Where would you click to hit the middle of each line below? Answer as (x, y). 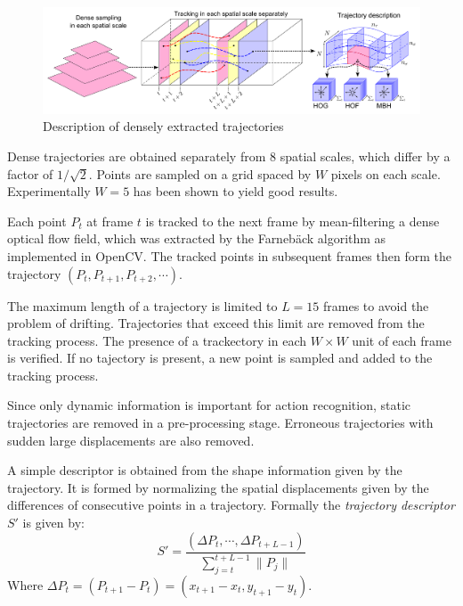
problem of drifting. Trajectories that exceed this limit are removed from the (216, 323)
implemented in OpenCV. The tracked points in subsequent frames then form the (229, 255)
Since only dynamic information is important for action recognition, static (209, 405)
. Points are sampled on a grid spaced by (200, 173)
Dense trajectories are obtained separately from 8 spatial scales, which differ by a (229, 156)
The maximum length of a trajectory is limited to (142, 305)
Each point (37, 221)
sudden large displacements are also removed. (131, 440)
